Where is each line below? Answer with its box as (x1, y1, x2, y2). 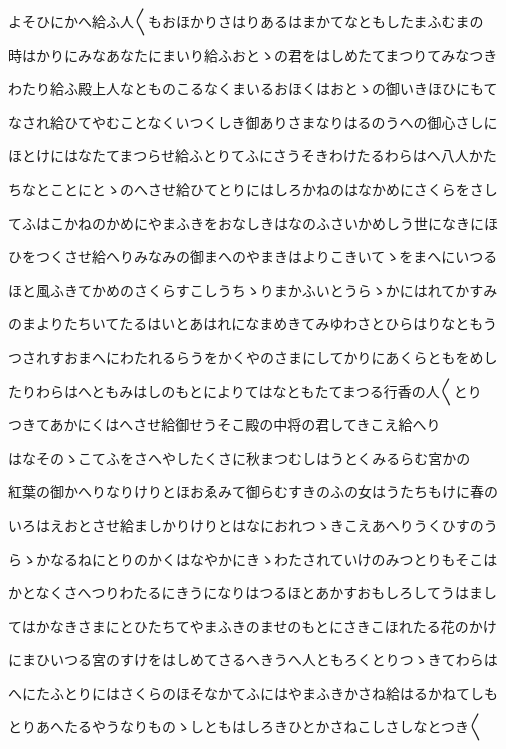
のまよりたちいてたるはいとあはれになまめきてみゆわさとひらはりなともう (8, 313, 497, 334)
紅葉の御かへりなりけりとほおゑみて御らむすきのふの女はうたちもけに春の (8, 481, 498, 502)
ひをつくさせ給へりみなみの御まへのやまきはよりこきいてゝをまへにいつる (8, 246, 498, 267)
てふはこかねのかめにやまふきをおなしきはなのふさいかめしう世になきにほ (8, 212, 498, 233)
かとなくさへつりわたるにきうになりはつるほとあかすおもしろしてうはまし (8, 582, 497, 603)
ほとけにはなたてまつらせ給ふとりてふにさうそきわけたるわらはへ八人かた (8, 145, 497, 166)
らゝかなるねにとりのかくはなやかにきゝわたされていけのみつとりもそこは (8, 548, 498, 569)
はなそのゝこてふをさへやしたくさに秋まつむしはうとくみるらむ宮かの (8, 447, 471, 468)
